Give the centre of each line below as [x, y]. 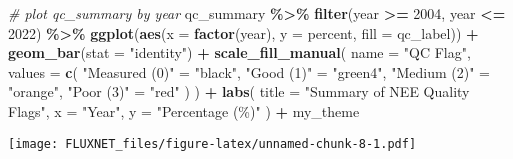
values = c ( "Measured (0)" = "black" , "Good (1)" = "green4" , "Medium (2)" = [249, 71]
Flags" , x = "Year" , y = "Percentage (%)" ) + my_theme [184, 110]
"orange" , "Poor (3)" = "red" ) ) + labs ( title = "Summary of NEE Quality [239, 91]
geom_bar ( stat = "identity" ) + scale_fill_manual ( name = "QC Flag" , [239, 52]
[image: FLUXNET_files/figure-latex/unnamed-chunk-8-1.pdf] [212, 143]
